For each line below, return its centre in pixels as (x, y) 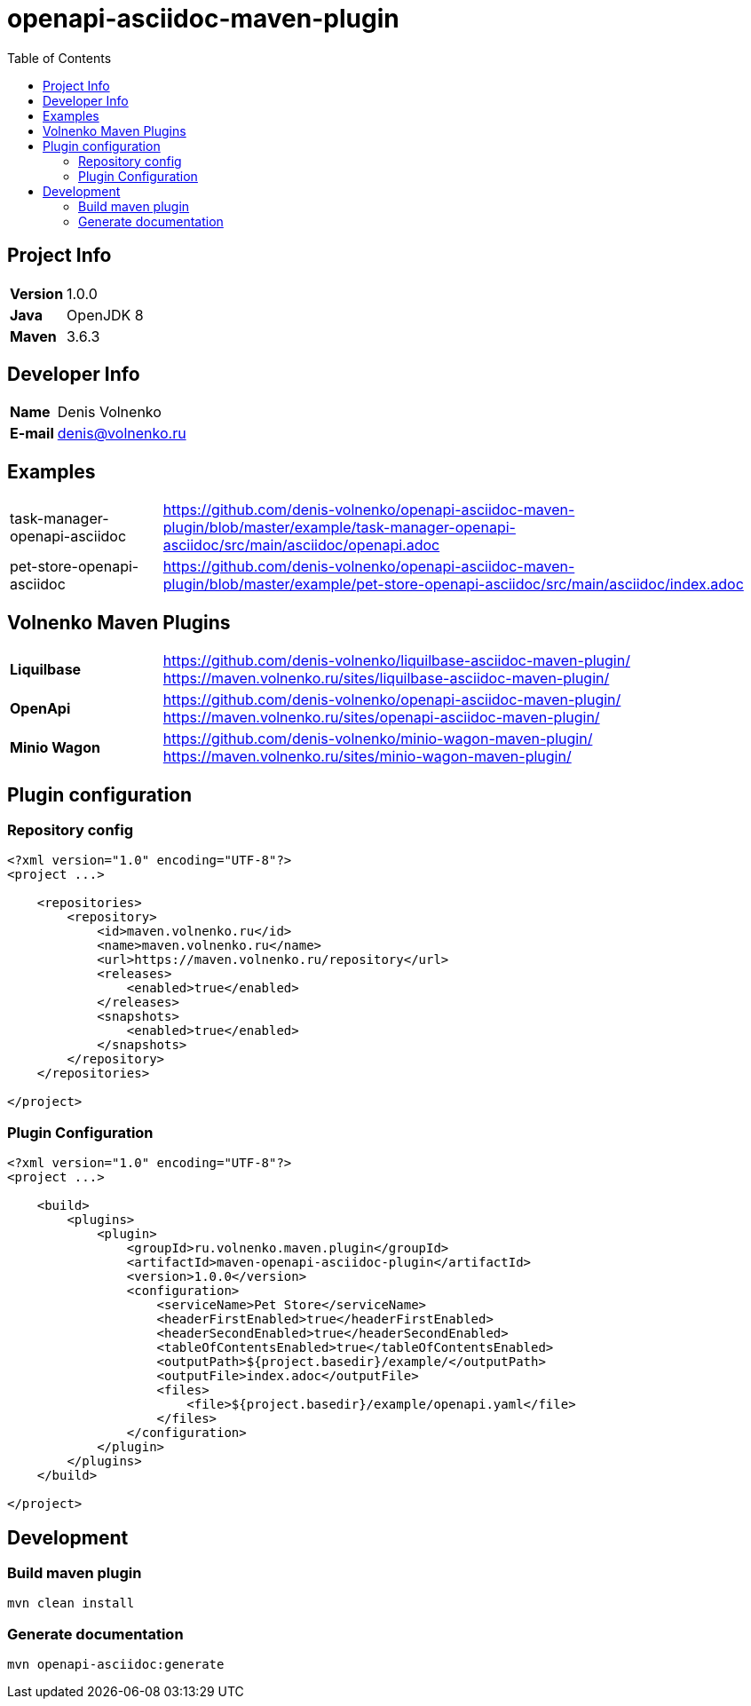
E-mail (32, 434)
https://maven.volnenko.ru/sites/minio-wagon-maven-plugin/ (367, 757)
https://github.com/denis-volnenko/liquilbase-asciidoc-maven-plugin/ (396, 661)
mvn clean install (71, 1603)
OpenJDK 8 (105, 315)
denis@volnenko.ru (122, 434)
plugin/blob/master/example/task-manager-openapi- (339, 528)
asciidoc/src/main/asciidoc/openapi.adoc (301, 545)
